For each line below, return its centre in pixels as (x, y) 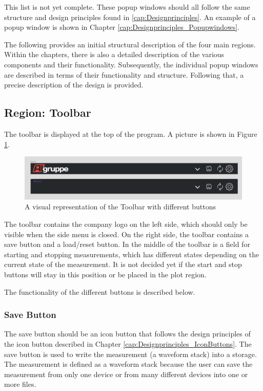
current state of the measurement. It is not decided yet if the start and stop (123, 264)
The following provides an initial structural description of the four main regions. (130, 44)
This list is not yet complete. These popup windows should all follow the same (127, 7)
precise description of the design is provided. (74, 85)
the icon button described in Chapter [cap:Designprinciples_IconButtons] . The (128, 343)
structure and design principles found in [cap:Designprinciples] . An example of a (130, 17)
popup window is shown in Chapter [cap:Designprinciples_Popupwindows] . (122, 27)
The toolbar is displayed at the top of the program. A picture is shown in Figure (131, 134)
